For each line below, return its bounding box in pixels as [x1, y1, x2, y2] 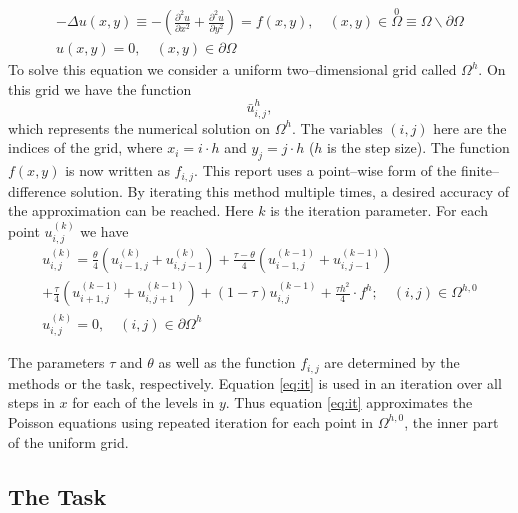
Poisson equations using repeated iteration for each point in [8, 411, 374, 432]
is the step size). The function [327, 137, 510, 158]
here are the [433, 117, 507, 138]
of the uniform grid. [8, 431, 129, 452]
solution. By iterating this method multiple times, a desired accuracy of [70, 180, 510, 201]
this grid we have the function [8, 78, 192, 99]
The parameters [8, 352, 105, 373]
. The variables [291, 117, 383, 138]
